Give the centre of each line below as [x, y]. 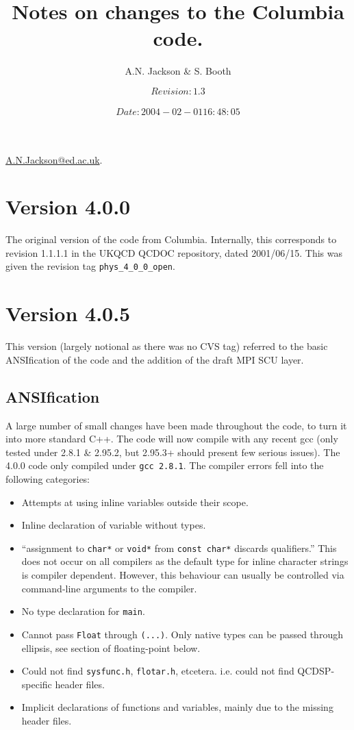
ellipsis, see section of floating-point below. [111, 647]
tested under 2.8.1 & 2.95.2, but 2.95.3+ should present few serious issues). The [173, 452]
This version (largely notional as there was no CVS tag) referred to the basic [167, 346]
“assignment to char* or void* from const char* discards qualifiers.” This [179, 547]
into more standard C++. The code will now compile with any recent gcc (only [172, 439]
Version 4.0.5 [68, 313]
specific [37, 684]
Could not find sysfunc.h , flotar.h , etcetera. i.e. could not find [158, 671]
